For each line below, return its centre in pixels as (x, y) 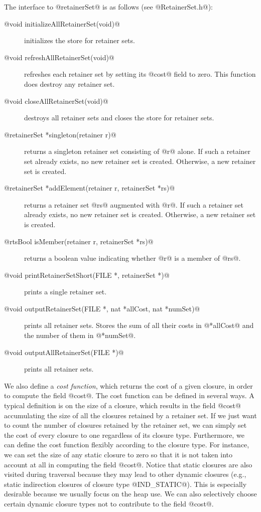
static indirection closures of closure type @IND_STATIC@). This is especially (125, 484)
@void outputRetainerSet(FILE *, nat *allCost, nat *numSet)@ (102, 308)
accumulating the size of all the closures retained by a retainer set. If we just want (130, 415)
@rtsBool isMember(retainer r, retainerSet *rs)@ (79, 241)
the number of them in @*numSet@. (80, 335)
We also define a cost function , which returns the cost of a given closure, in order (128, 385)
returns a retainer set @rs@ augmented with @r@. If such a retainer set (134, 204)
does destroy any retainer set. (70, 83)
